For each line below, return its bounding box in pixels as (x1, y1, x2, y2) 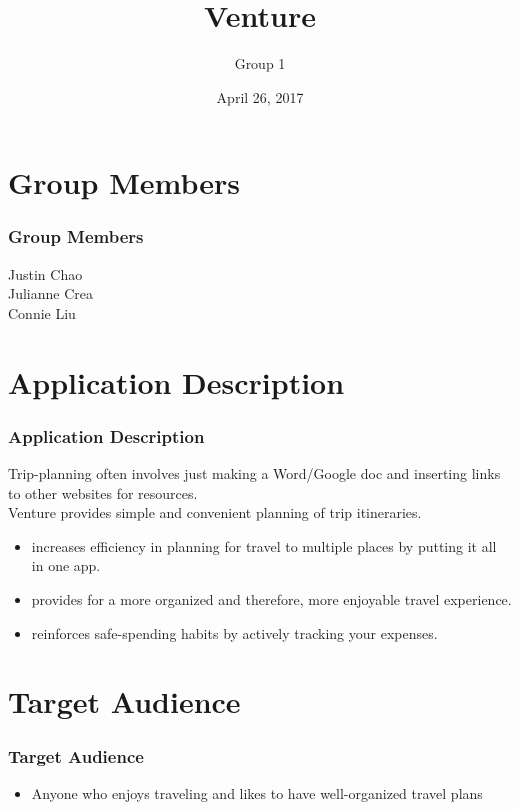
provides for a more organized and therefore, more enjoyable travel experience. (31, 589, 512, 610)
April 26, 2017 (216, 86, 304, 107)
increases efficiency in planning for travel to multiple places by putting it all (31, 535, 497, 556)
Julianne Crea (8, 283, 94, 304)
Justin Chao (8, 263, 83, 284)
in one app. (31, 555, 101, 576)
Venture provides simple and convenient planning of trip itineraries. (8, 502, 422, 523)
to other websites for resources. (8, 482, 198, 503)
